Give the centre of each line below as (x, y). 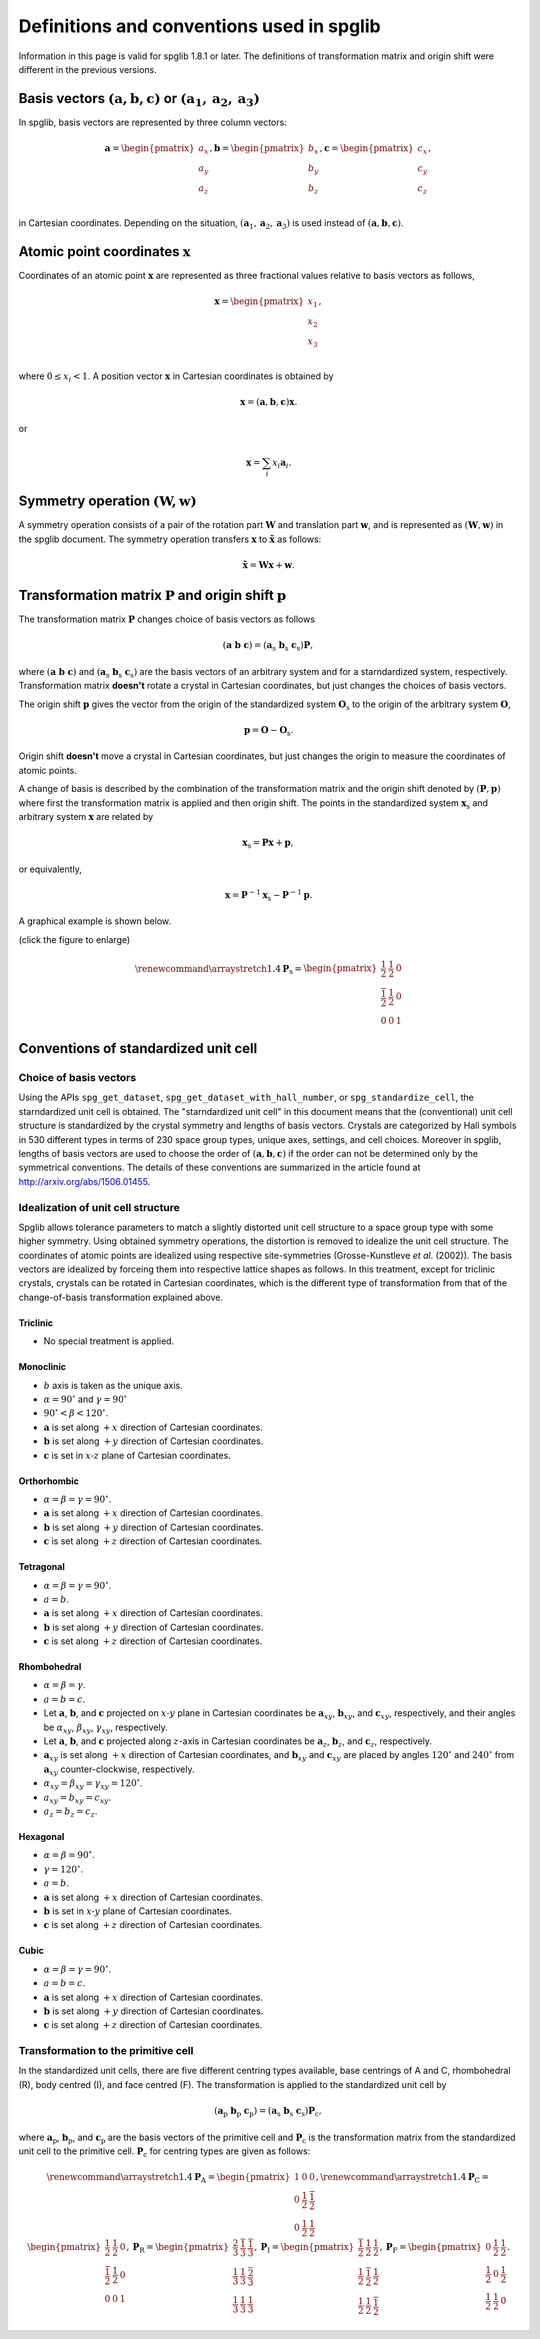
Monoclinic (42, 1367)
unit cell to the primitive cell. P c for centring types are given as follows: (164, 2152)
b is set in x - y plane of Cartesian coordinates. (137, 1911)
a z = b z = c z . (70, 1812)
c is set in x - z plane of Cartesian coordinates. (137, 1455)
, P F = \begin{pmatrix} (430, 2248)
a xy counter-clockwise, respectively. (119, 1770)
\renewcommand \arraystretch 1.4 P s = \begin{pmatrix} (256, 970)
